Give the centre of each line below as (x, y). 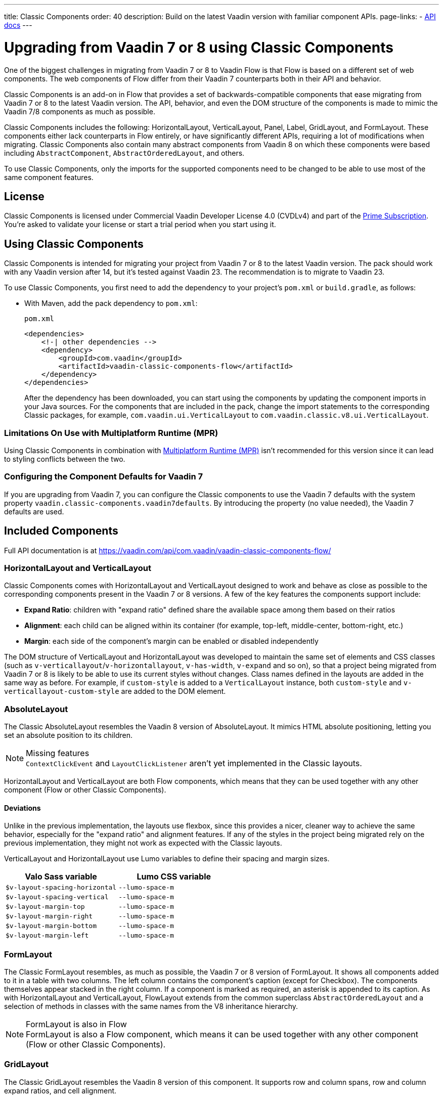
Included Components (61, 531)
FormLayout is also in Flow (76, 1024)
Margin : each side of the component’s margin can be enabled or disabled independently (171, 641)
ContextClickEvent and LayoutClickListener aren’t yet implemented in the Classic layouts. (194, 763)
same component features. (49, 177)
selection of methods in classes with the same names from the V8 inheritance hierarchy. (151, 1006)
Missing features (58, 753)
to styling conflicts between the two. (65, 459)
